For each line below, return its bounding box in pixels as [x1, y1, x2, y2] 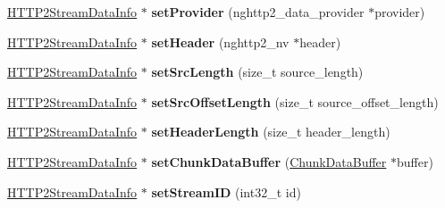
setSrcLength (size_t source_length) [151, 62, 364, 81]
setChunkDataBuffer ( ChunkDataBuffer [151, 152, 387, 171]
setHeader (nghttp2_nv [151, 32, 290, 51]
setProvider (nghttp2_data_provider [151, 3, 365, 21]
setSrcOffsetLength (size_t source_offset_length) [151, 92, 439, 111]
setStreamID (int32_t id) [151, 182, 301, 201]
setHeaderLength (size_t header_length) [151, 122, 390, 141]
